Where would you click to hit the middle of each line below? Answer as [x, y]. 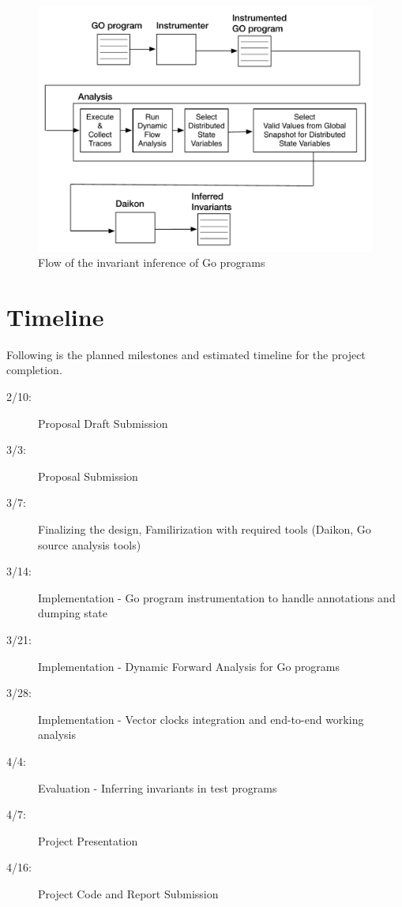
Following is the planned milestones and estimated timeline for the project [186, 354]
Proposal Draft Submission [103, 423]
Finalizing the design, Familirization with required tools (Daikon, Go [205, 529]
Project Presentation [88, 840]
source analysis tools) [90, 544]
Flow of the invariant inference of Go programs [152, 262]
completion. [34, 370]
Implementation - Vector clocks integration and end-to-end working [201, 719]
